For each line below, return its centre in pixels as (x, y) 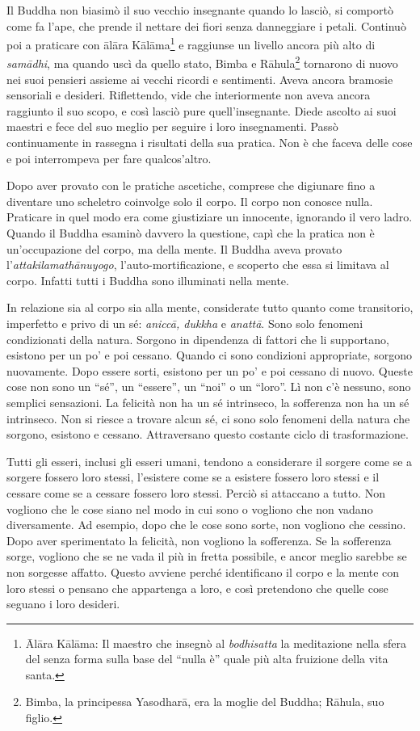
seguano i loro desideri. (63, 604)
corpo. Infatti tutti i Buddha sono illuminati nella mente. (148, 280)
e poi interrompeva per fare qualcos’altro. (109, 158)
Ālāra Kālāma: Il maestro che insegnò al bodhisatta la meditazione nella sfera (216, 643)
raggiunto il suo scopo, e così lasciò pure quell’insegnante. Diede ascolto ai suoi (202, 110)
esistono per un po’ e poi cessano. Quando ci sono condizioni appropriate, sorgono (209, 355)
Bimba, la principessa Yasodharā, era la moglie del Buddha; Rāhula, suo (205, 702)
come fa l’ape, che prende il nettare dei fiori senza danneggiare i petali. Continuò (206, 25)
